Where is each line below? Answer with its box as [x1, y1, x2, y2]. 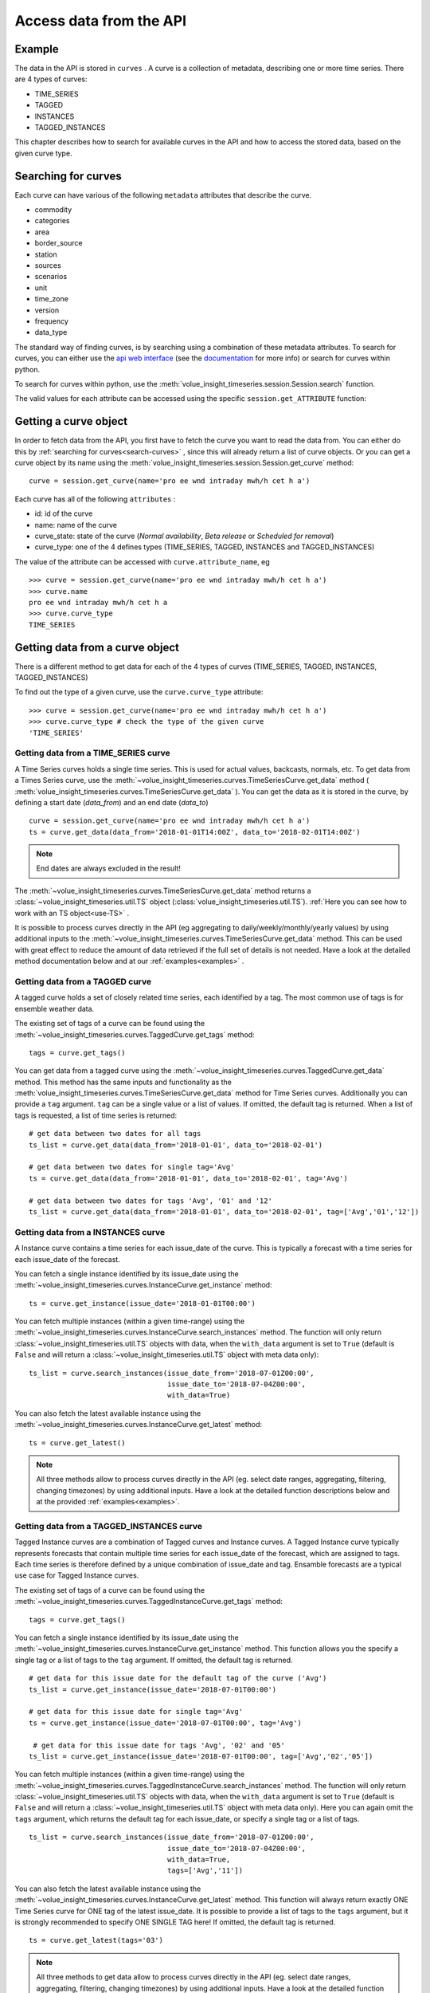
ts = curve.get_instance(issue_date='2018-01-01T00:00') [29, 1299, 256, 1307]
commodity [34, 205, 72, 214]
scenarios [34, 272, 68, 281]
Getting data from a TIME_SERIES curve [14, 748, 170, 759]
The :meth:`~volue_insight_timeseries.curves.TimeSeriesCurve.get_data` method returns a [14, 886, 311, 895]
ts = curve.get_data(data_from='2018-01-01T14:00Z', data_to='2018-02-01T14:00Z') [29, 827, 361, 836]
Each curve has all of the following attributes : [14, 494, 176, 504]
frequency [34, 316, 69, 326]
